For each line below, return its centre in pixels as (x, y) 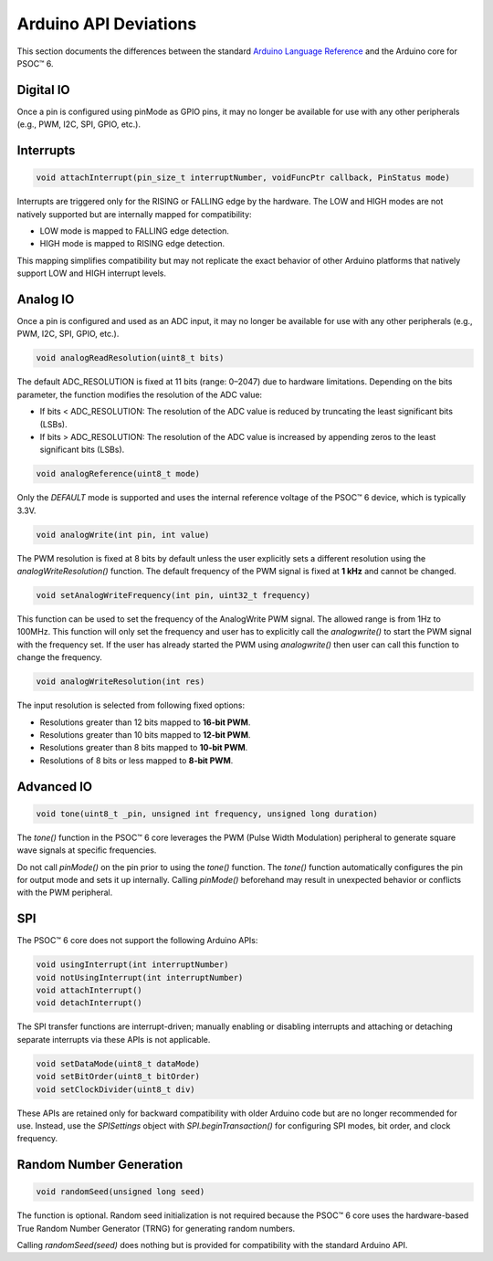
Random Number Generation (100, 1165)
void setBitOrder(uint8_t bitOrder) (118, 1077)
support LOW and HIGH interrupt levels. (92, 273)
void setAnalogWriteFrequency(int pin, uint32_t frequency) (173, 595)
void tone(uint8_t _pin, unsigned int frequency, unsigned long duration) (207, 814)
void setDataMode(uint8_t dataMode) (118, 1063)
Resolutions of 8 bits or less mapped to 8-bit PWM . (136, 760)
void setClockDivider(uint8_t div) (115, 1089)
